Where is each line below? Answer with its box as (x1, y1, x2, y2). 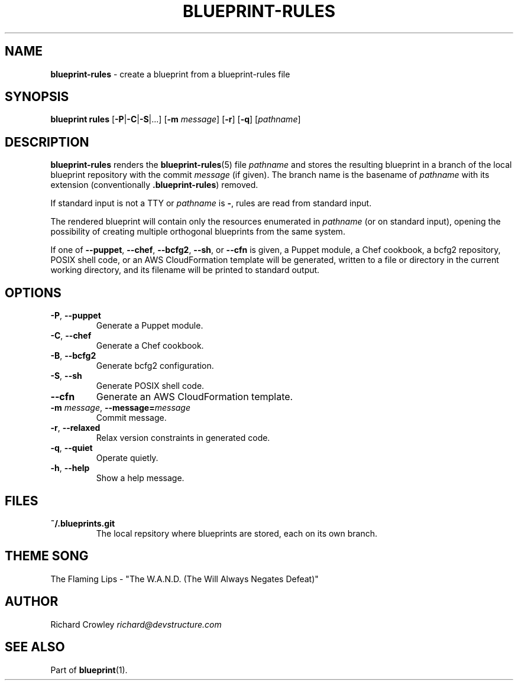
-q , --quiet (50, 443, 93, 453)
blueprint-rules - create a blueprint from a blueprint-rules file (50, 69, 290, 79)
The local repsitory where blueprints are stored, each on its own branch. (96, 528, 378, 538)
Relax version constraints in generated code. (96, 433, 270, 443)
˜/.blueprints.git (50, 518, 115, 528)
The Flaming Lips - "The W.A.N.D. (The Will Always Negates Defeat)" (50, 573, 319, 584)
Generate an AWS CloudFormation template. (96, 391, 293, 403)
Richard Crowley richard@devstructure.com (50, 619, 222, 629)
